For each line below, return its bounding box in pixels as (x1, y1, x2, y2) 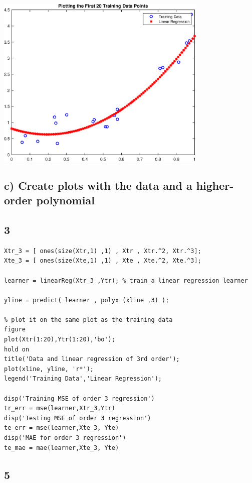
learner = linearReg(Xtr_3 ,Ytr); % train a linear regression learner (4, 277, 248, 284)
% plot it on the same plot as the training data (4, 316, 173, 323)
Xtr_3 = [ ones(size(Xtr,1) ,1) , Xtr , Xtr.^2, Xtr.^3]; (4, 247, 201, 255)
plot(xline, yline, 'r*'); (4, 365, 94, 373)
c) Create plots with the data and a (4, 177, 192, 193)
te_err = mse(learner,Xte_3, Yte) (4, 424, 119, 432)
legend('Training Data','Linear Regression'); (4, 375, 162, 383)
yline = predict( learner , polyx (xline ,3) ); (4, 296, 169, 304)
